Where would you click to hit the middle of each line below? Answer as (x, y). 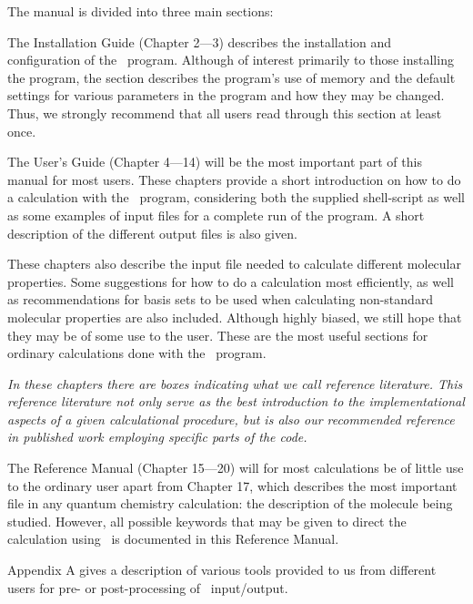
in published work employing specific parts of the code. (157, 437)
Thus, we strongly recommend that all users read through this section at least (225, 113)
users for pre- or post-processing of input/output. (148, 587)
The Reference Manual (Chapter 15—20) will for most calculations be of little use (236, 468)
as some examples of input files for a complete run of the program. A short (216, 215)
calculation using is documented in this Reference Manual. (173, 539)
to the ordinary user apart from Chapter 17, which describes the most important (232, 485)
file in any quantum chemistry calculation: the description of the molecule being (230, 503)
